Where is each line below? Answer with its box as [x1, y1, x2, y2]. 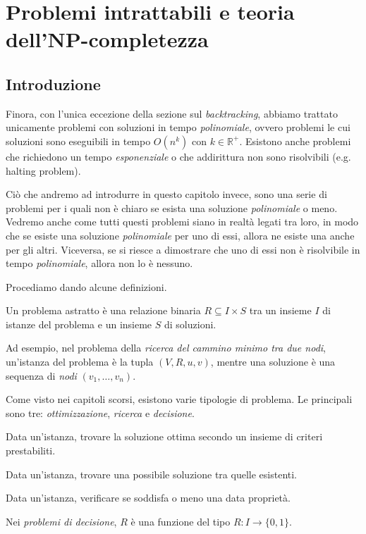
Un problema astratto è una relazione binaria [6, 303, 201, 318]
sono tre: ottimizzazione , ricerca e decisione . [6, 405, 195, 420]
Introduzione [6, 73, 101, 94]
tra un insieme [249, 303, 312, 318]
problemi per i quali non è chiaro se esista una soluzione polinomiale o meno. [6, 200, 338, 215]
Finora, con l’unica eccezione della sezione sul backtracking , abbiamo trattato [6, 106, 338, 120]
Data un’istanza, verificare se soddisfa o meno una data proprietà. [6, 490, 291, 505]
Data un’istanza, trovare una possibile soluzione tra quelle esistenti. [6, 466, 297, 481]
